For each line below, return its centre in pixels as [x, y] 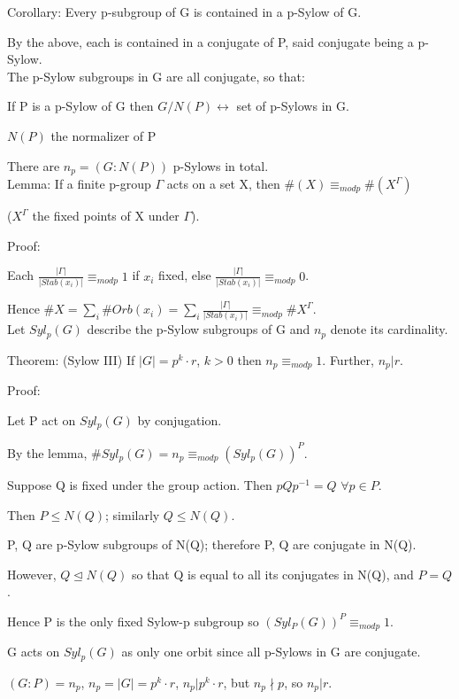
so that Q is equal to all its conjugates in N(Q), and [272, 574]
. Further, [348, 359]
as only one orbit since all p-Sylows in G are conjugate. [271, 652]
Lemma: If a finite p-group [79, 184]
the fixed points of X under [106, 216]
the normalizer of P [103, 135]
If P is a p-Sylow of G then [80, 106]
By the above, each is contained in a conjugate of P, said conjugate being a [210, 41]
